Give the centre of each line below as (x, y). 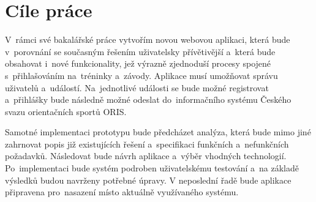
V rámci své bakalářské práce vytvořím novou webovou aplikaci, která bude (148, 39)
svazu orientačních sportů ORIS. (66, 111)
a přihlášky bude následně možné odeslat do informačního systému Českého (148, 99)
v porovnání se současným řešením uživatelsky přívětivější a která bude (140, 51)
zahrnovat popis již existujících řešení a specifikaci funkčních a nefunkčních (147, 144)
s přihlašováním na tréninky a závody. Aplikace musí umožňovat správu (141, 75)
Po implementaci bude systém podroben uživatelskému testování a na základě (152, 168)
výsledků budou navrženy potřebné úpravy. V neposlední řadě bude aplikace (148, 180)
